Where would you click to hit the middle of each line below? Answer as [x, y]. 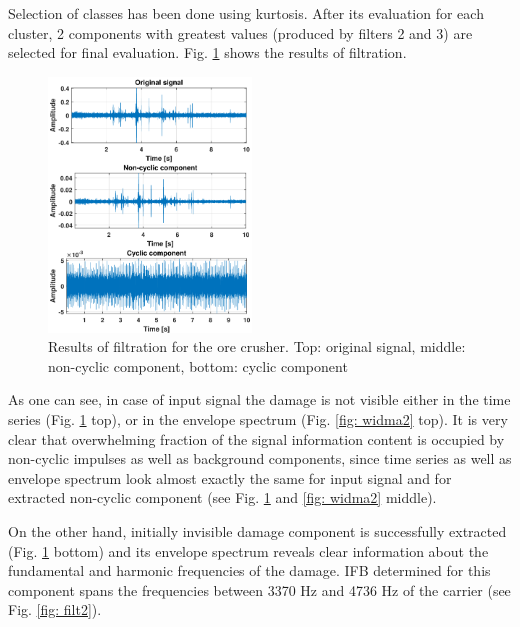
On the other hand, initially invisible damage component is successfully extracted [257, 531]
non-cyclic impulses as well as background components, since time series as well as [260, 458]
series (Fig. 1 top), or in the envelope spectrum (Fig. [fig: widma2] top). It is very [258, 419]
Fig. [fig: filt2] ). [55, 609]
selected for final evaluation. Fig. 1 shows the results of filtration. [207, 52]
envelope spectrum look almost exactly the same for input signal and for [230, 477]
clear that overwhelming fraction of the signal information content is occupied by [256, 438]
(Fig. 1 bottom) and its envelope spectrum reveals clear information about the [248, 550]
